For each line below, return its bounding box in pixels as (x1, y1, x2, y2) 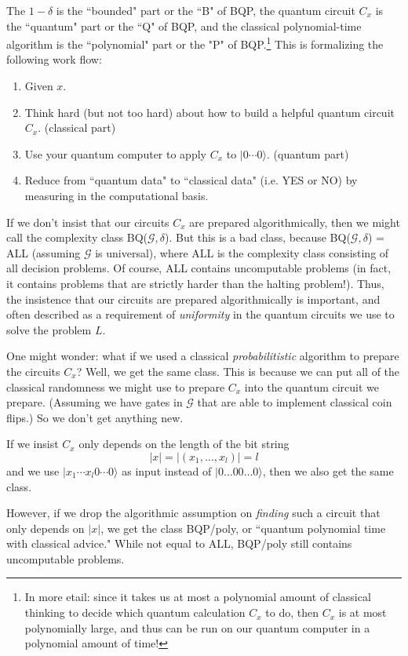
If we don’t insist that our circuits (6, 213, 169, 230)
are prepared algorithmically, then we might (189, 213, 400, 230)
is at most (338, 604, 387, 621)
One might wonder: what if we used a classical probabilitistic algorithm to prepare (6, 348, 399, 364)
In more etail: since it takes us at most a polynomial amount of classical (24, 589, 371, 605)
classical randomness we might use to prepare (6, 378, 225, 395)
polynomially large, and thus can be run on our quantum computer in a (24, 619, 370, 636)
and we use (6, 462, 60, 479)
